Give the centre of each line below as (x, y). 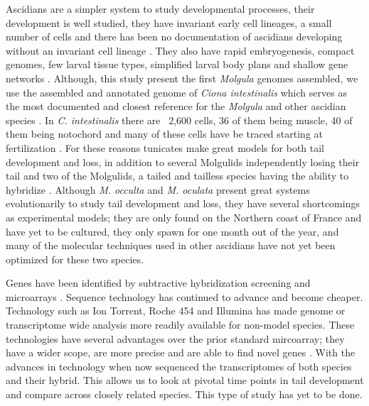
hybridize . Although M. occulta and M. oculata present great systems (158, 189)
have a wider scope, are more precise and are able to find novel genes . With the (181, 352)
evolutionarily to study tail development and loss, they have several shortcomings (183, 203)
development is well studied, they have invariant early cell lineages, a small (169, 22)
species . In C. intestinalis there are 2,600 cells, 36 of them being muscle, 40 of (179, 120)
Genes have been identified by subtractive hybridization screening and (158, 283)
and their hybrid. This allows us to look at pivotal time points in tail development (185, 380)
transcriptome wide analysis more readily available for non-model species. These (180, 325)
